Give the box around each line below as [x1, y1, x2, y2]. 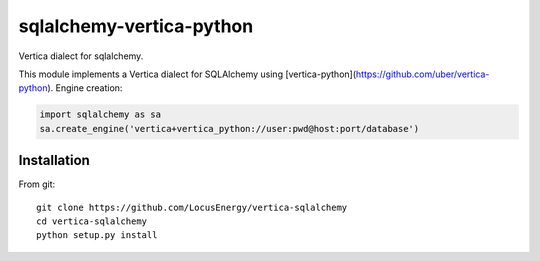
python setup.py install [36, 230, 158, 241]
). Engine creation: [46, 82, 123, 94]
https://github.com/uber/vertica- [355, 68, 490, 80]
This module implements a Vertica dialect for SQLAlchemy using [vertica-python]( [18, 68, 357, 80]
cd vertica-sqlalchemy [36, 215, 148, 227]
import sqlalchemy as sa [39, 109, 162, 120]
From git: [18, 178, 56, 190]
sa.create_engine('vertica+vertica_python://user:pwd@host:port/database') [39, 123, 420, 134]
